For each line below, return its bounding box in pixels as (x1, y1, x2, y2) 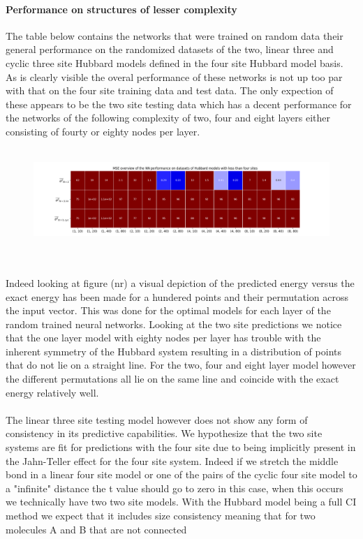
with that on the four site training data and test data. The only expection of (6, 83, 334, 98)
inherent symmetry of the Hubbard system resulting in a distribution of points (6, 344, 341, 358)
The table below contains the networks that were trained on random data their (6, 28, 343, 43)
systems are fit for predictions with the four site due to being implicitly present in (6, 440, 356, 455)
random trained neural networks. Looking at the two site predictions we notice (6, 316, 342, 331)
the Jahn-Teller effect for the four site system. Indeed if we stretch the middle (6, 453, 339, 468)
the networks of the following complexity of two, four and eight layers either (6, 110, 331, 125)
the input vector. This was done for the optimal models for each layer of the (6, 303, 331, 318)
